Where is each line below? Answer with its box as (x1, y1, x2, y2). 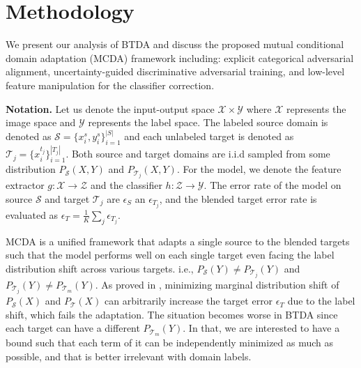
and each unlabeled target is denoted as (124, 129, 294, 144)
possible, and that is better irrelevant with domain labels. (6, 348, 252, 363)
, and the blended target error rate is (159, 191, 317, 206)
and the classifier (91, 178, 162, 192)
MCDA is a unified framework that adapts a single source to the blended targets (6, 233, 350, 248)
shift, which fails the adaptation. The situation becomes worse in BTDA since (6, 307, 338, 321)
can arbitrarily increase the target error (104, 293, 273, 308)
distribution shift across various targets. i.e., (6, 261, 194, 275)
